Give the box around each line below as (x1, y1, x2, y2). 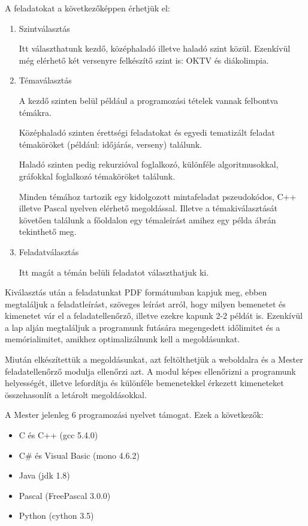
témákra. (19, 106, 52, 118)
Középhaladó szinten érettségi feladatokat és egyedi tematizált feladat (19, 126, 275, 139)
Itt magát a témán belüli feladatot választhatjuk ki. (19, 265, 209, 278)
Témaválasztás (19, 74, 72, 86)
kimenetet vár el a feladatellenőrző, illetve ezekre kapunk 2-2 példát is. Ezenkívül (5, 309, 303, 322)
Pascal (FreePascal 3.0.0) (19, 489, 111, 501)
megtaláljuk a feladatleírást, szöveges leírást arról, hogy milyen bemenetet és (5, 297, 286, 310)
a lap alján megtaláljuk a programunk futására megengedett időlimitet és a (5, 321, 280, 333)
